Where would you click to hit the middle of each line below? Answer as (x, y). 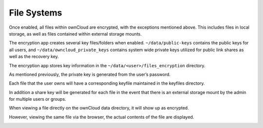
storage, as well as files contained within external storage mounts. (75, 34)
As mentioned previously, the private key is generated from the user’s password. (90, 74)
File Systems (36, 13)
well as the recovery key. (34, 56)
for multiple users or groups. (38, 99)
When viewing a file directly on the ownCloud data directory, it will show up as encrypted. (99, 108)
